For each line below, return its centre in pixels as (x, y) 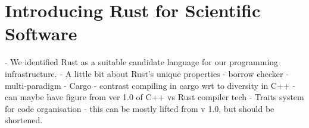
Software (41, 33)
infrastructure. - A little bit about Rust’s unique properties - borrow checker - (147, 73)
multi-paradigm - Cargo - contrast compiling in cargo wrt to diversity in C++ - (150, 85)
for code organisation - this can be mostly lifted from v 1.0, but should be (140, 108)
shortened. (24, 120)
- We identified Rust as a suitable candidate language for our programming (142, 62)
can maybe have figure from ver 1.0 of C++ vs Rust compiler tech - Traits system (154, 97)
